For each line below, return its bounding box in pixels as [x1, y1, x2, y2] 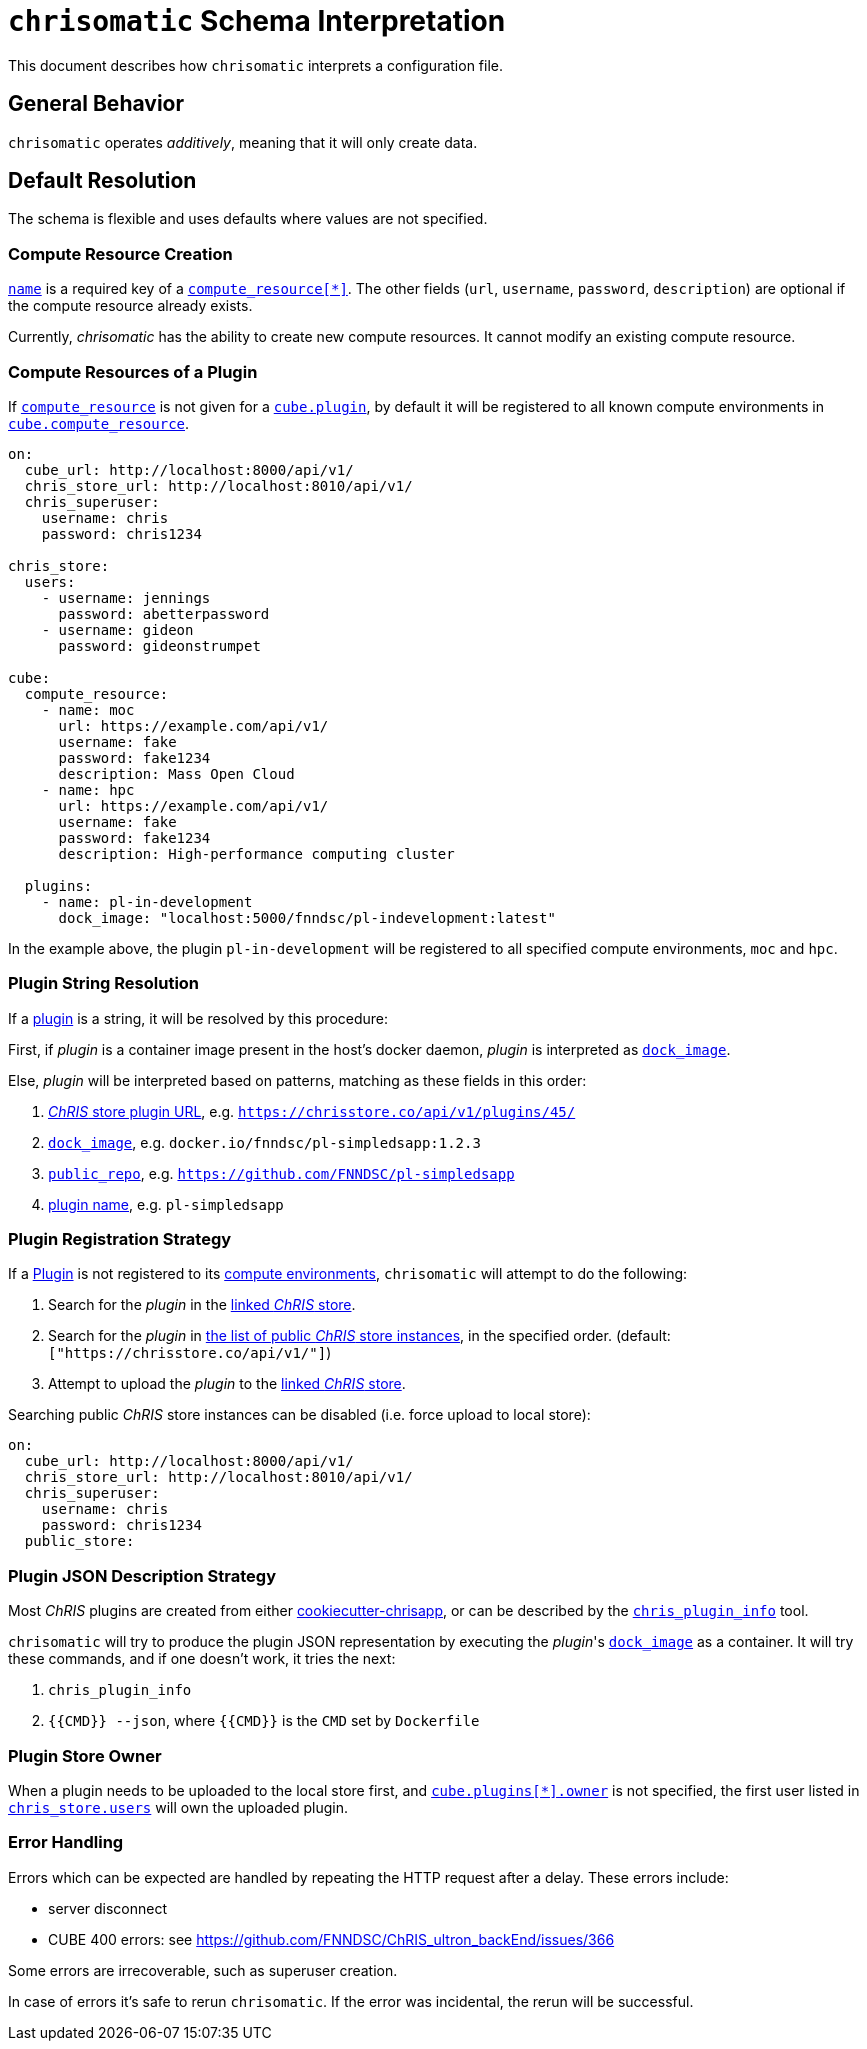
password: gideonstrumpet [58, 637, 261, 654]
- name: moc [41, 701, 135, 718]
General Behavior [8, 91, 184, 117]
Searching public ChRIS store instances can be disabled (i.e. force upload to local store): [8, 1406, 591, 1424]
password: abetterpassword [58, 605, 270, 622]
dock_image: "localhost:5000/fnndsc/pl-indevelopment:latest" [58, 909, 556, 926]
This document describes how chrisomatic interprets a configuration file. [8, 56, 504, 74]
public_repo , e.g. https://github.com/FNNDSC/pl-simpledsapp [48, 1164, 515, 1182]
